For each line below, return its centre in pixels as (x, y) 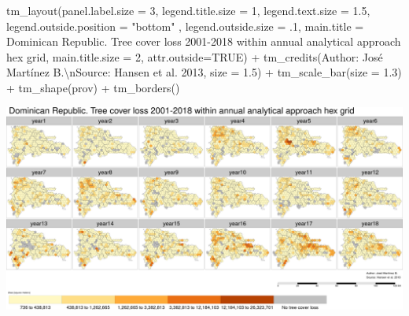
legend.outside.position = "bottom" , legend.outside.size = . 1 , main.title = (185, 26)
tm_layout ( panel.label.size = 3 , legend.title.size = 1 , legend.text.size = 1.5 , (188, 10)
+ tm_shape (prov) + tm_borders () (93, 87)
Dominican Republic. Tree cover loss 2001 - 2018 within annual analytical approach (204, 41)
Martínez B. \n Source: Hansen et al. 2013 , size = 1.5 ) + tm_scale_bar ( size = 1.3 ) (204, 72)
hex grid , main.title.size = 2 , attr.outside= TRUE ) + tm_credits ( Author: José (195, 56)
